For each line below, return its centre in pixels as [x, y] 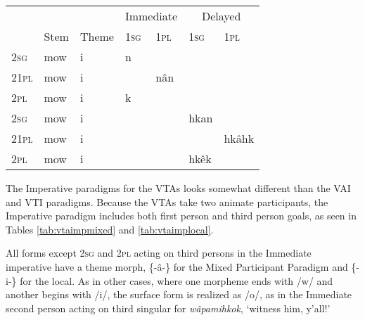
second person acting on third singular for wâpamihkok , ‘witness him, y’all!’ [168, 308]
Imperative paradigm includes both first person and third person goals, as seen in [181, 216]
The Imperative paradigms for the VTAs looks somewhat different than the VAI [178, 188]
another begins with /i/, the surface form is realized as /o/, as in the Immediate [179, 294]
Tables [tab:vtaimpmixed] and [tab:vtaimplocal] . [110, 229]
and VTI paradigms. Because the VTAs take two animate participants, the [167, 201]
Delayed [221, 16]
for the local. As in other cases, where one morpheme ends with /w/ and [177, 280]
